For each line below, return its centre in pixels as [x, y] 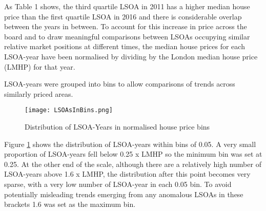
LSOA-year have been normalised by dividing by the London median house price [131, 56]
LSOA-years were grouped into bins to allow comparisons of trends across [120, 84]
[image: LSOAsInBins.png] [69, 110]
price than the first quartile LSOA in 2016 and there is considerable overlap [123, 16]
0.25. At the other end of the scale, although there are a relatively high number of [133, 164]
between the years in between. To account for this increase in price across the [126, 26]
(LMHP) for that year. [40, 66]
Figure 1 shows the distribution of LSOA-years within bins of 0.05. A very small [130, 144]
